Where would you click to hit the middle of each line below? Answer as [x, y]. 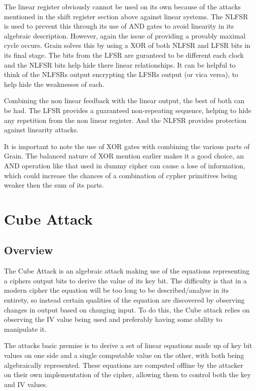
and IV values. [26, 384]
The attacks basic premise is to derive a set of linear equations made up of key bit [128, 345]
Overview [29, 250]
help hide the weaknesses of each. [54, 84]
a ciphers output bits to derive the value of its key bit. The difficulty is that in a [126, 280]
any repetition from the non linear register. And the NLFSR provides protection [125, 120]
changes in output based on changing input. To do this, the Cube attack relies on [127, 309]
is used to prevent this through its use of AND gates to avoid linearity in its [119, 26]
